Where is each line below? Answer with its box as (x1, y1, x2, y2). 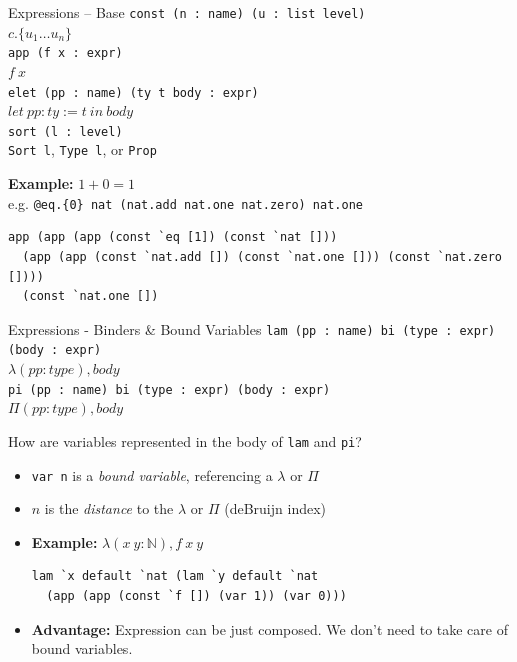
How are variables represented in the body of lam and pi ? (8, 430, 362, 451)
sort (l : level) (8, 124, 123, 139)
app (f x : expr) (8, 46, 123, 61)
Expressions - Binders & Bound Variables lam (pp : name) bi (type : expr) (8, 318, 496, 339)
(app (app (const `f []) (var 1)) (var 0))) (46, 588, 347, 603)
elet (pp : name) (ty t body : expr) (8, 85, 259, 100)
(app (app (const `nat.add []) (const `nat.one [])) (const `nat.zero (22, 249, 502, 264)
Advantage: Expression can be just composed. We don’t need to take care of (31, 618, 508, 639)
